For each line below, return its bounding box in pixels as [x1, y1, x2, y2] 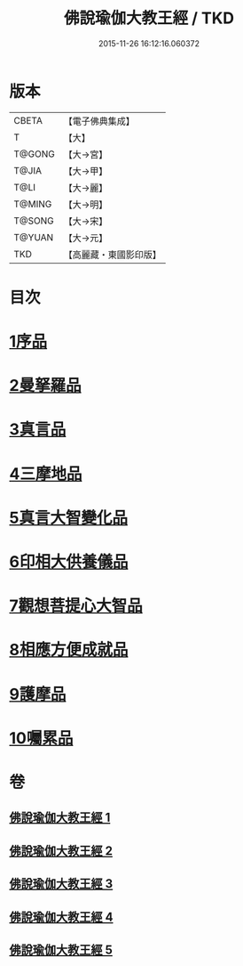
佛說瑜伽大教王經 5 [9, 942, 114, 957]
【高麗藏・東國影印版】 [63, 248, 161, 261]
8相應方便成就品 [9, 640, 129, 660]
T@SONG [13, 215, 55, 227]
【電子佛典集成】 [63, 115, 135, 127]
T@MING [13, 198, 52, 210]
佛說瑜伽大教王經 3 [9, 876, 114, 891]
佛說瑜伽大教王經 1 [9, 810, 111, 825]
